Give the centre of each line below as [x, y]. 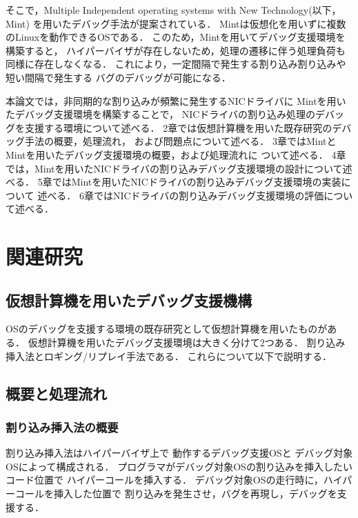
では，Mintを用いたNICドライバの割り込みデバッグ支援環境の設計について [174, 168]
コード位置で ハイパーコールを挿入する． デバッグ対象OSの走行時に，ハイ [174, 480]
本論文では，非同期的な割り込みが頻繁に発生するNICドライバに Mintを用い [176, 100]
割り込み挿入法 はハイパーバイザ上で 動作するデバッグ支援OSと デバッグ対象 [179, 453]
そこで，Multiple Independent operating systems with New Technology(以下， [173, 10]
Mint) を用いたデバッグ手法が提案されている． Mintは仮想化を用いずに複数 [176, 23]
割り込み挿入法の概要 [62, 427]
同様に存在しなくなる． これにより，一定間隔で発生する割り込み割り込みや [176, 64]
